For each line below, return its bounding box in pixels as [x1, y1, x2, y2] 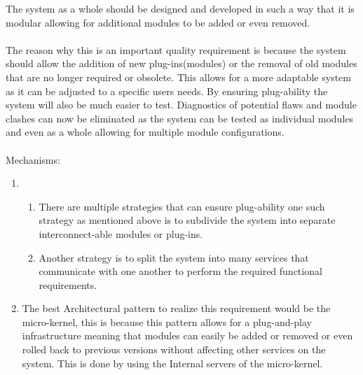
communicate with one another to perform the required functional [39, 264, 322, 278]
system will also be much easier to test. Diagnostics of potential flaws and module [6, 97, 357, 112]
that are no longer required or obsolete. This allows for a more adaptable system [6, 69, 351, 84]
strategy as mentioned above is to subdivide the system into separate [39, 213, 336, 227]
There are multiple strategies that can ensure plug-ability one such [39, 199, 325, 213]
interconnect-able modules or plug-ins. [39, 226, 203, 241]
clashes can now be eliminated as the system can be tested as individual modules [6, 111, 354, 125]
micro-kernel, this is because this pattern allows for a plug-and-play [22, 314, 312, 329]
